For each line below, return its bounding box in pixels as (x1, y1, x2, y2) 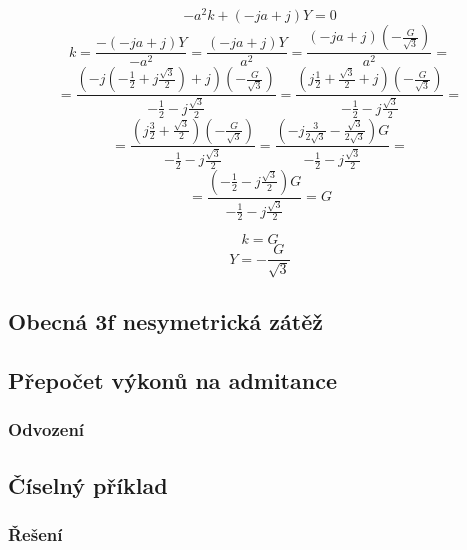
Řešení (8, 521, 63, 546)
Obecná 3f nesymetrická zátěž (8, 306, 323, 337)
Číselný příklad (8, 469, 168, 500)
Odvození (8, 417, 85, 442)
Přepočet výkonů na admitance (8, 364, 337, 395)
